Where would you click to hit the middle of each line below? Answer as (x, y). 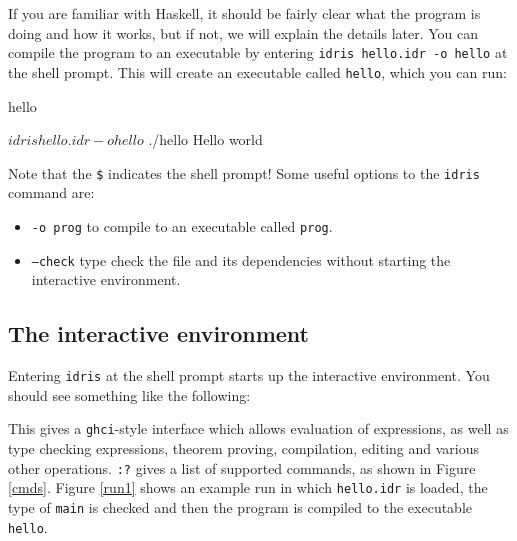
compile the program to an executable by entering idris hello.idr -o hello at (258, 52)
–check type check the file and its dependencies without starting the (241, 259)
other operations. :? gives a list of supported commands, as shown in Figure (242, 467)
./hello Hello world (205, 139)
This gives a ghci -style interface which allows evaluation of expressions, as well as (258, 428)
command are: (51, 192)
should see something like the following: (129, 394)
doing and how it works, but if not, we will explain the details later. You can (243, 32)
